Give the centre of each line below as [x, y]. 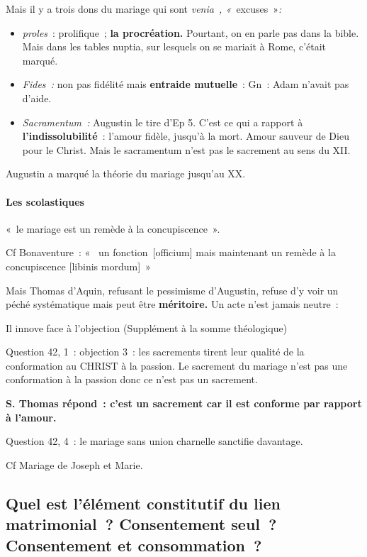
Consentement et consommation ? [134, 545]
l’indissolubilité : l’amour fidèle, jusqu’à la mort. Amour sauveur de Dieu [186, 136]
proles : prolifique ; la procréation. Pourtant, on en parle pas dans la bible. [191, 32]
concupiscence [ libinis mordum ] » [78, 266]
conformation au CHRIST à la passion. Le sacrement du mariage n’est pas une [177, 365]
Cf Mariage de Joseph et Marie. [74, 464]
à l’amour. [31, 417]
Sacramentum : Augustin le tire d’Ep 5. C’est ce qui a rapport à [163, 122]
